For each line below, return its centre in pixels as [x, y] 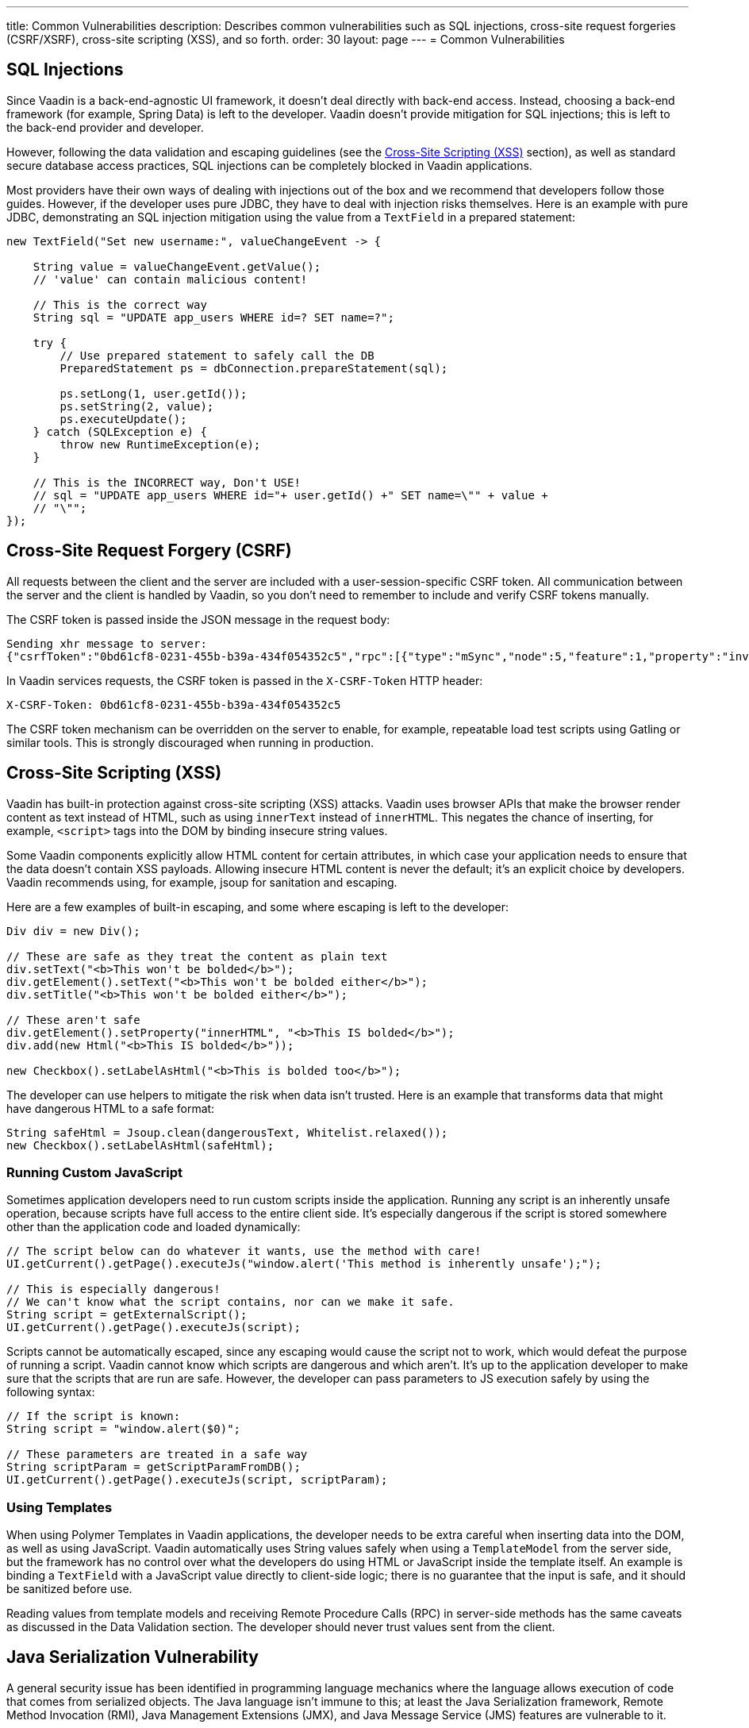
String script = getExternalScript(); [127, 1315]
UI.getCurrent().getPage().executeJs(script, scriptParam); [197, 1480]
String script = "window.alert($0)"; [124, 1429]
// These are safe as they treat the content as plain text [197, 956]
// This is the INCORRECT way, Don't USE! [167, 482]
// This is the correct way [120, 304]
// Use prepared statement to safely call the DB [217, 355]
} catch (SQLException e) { [120, 431]
